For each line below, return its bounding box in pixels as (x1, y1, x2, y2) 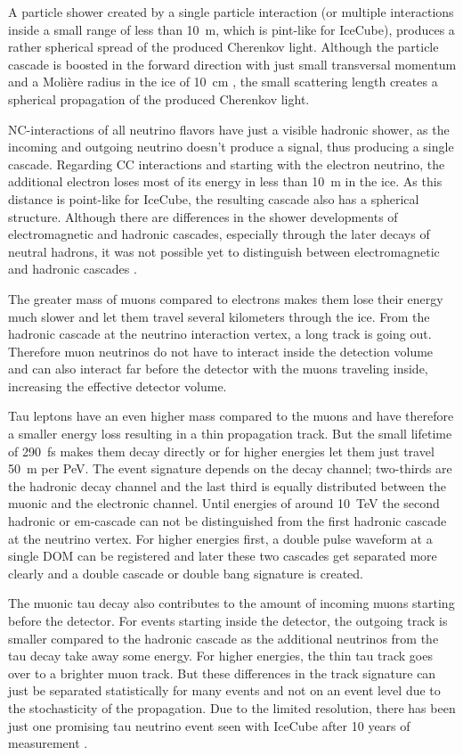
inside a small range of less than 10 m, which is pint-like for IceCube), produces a (8, 20, 455, 38)
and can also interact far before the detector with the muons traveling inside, (8, 359, 428, 378)
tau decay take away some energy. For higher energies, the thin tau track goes (8, 646, 433, 665)
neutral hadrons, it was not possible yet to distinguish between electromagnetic (8, 242, 440, 260)
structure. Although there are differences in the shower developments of (8, 207, 398, 226)
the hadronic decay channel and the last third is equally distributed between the (8, 476, 446, 495)
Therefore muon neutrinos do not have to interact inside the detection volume (8, 341, 434, 360)
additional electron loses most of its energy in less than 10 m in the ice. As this (8, 172, 443, 191)
